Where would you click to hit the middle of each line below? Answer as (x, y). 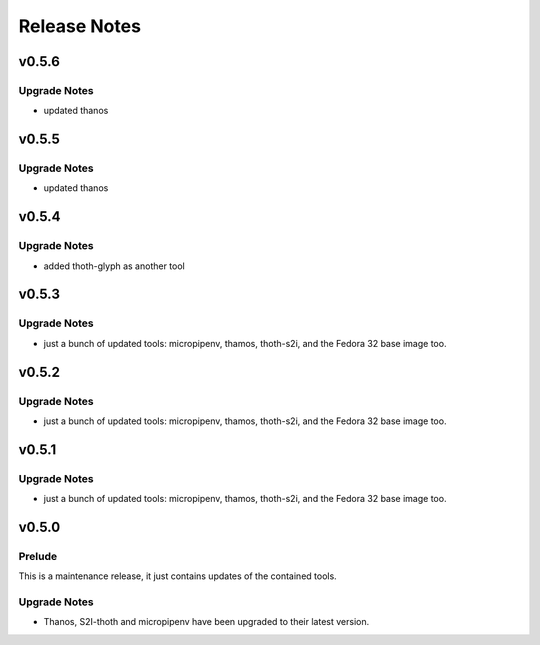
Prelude (38, 556)
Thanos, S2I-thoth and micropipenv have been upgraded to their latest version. (206, 622)
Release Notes (80, 26)
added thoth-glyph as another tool (114, 266)
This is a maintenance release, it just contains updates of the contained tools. (177, 576)
